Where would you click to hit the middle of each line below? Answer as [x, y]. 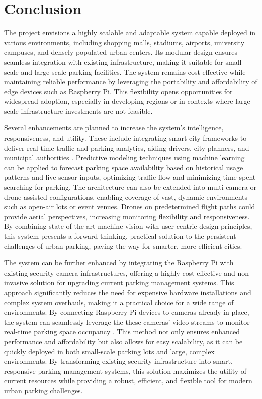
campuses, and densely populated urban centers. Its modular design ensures [121, 52]
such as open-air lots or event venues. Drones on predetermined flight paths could [130, 207]
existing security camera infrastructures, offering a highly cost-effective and [120, 272]
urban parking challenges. [43, 390]
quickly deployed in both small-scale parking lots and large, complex [109, 351]
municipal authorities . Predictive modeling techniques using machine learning [124, 157]
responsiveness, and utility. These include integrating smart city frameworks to [125, 138]
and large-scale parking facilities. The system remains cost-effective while [133, 72]
